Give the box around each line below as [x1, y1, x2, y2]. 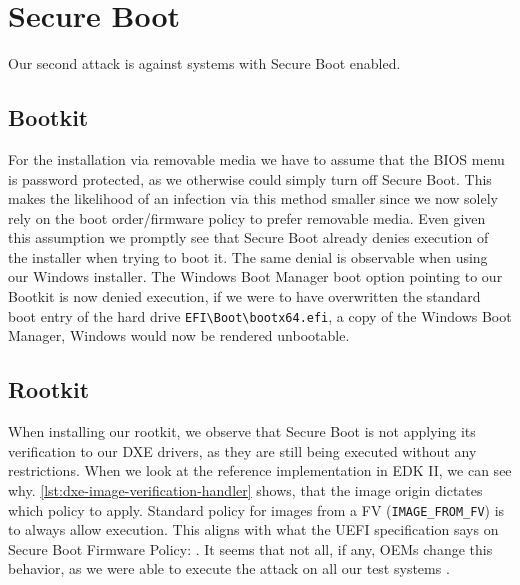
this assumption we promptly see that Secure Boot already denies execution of [8, 227, 489, 248]
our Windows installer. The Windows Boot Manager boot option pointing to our [8, 266, 503, 287]
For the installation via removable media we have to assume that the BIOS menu [8, 148, 505, 169]
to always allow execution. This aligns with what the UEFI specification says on [8, 519, 499, 540]
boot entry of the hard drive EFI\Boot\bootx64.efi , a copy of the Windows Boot [8, 305, 512, 326]
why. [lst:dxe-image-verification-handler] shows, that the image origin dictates [8, 479, 483, 500]
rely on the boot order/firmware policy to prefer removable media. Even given [8, 207, 486, 228]
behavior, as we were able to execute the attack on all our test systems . [8, 558, 450, 579]
